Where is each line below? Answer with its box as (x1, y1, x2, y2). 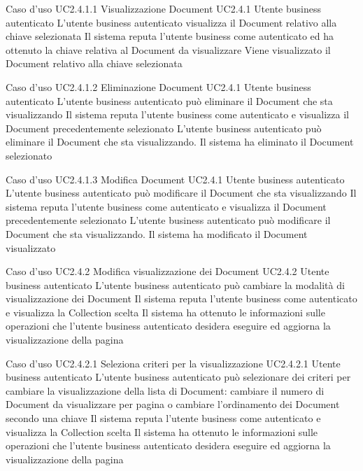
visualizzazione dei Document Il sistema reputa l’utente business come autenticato (6, 291, 357, 306)
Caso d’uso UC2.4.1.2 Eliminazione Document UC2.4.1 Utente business (6, 79, 311, 94)
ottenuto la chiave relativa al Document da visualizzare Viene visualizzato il (6, 42, 331, 57)
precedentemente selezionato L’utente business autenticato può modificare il (6, 213, 331, 227)
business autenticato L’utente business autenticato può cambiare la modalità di (6, 277, 345, 292)
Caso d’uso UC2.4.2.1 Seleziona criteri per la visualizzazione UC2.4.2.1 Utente (6, 356, 341, 370)
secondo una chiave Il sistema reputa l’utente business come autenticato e (6, 411, 321, 426)
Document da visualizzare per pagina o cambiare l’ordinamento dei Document (6, 397, 340, 412)
